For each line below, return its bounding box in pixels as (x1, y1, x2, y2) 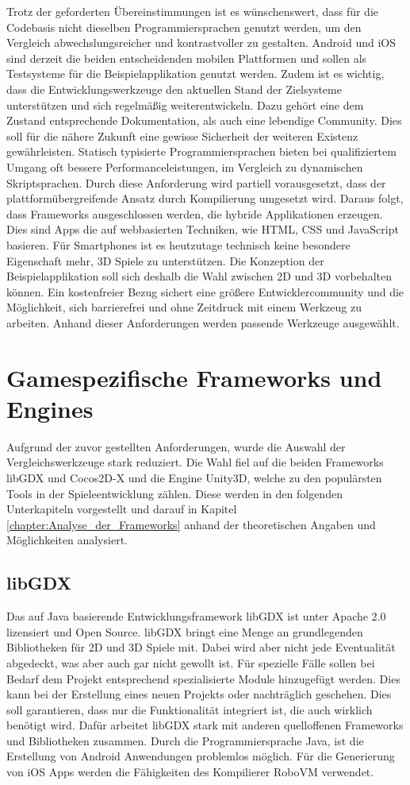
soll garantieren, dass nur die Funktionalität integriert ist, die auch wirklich (6, 701, 373, 717)
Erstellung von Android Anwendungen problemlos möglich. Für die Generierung (6, 748, 395, 764)
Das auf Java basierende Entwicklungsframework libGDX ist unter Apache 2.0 (6, 608, 386, 625)
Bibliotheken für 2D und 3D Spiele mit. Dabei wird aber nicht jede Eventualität (6, 639, 396, 655)
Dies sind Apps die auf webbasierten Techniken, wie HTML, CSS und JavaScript (6, 221, 399, 238)
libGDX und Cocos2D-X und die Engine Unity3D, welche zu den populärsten (6, 469, 382, 485)
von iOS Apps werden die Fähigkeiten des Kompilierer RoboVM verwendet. (6, 764, 374, 780)
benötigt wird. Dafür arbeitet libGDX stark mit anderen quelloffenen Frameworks (6, 717, 404, 733)
